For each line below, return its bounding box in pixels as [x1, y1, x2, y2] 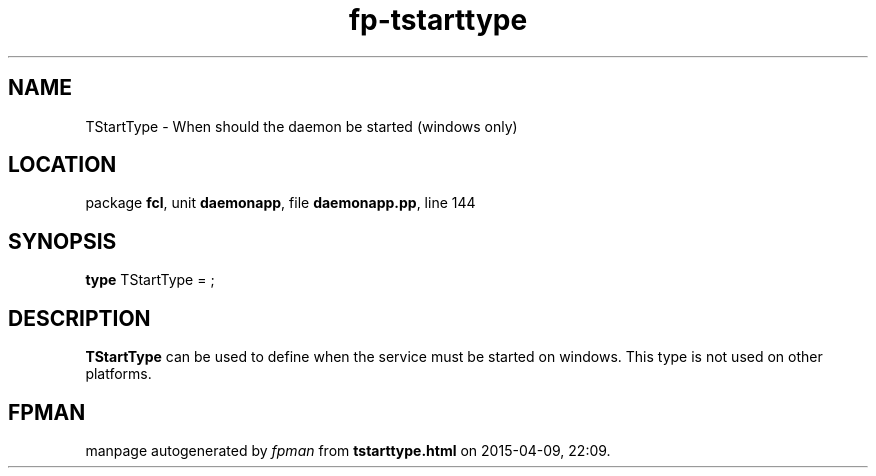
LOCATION [8, 152, 117, 178]
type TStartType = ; [85, 271, 215, 289]
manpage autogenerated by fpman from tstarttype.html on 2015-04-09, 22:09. [85, 441, 611, 459]
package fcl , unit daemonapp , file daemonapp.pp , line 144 [85, 194, 476, 212]
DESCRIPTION [8, 305, 151, 331]
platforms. [85, 365, 152, 383]
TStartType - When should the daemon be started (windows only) [85, 117, 518, 135]
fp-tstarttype [348, 3, 528, 37]
